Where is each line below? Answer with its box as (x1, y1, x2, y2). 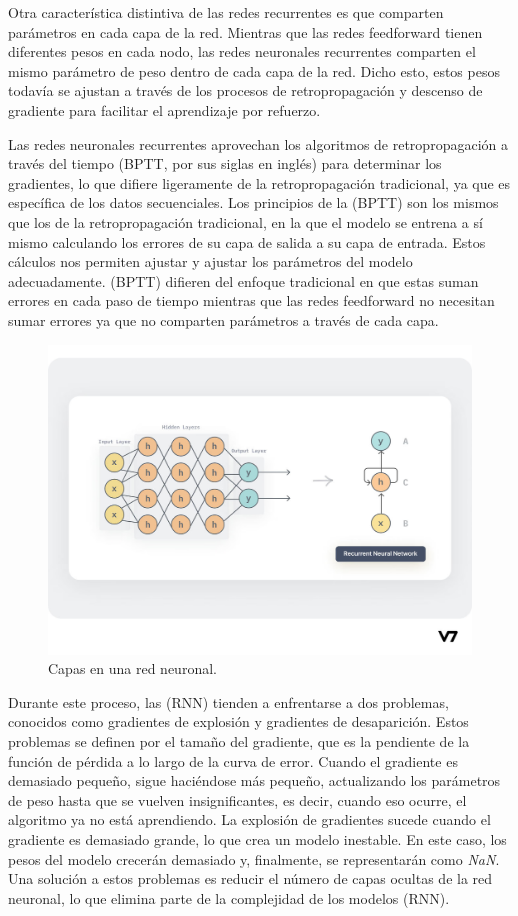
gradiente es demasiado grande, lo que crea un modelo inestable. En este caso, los (8, 828, 507, 849)
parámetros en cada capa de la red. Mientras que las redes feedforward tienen (8, 21, 483, 42)
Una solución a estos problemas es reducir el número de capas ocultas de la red (8, 868, 493, 889)
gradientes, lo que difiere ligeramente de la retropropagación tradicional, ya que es (8, 172, 511, 193)
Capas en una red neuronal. (48, 658, 217, 679)
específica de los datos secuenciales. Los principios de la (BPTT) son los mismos (8, 192, 499, 213)
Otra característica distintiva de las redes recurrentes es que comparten (8, 2, 444, 22)
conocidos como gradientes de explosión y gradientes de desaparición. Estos (8, 711, 469, 732)
